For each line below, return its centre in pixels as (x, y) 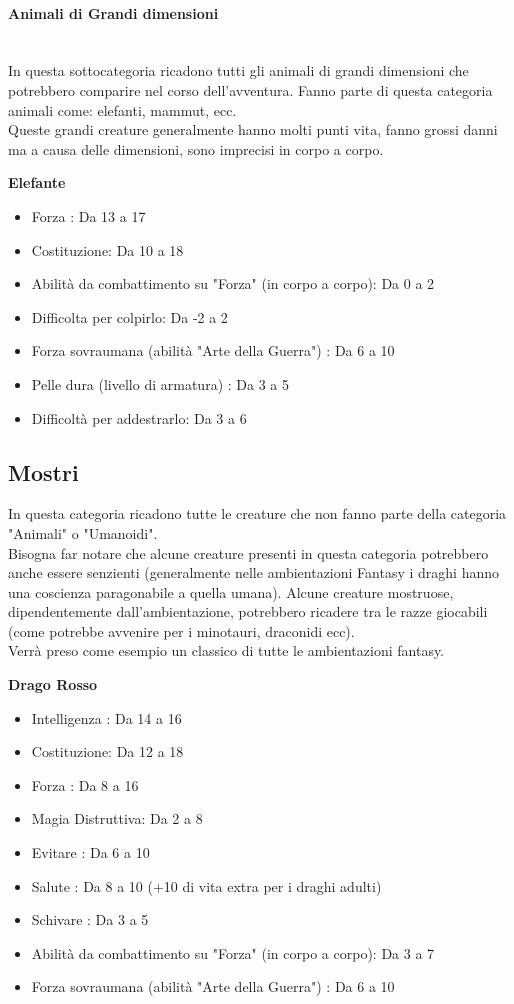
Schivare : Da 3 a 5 (90, 919)
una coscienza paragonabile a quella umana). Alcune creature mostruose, (231, 591)
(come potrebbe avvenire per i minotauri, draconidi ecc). (181, 630)
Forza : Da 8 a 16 (85, 784)
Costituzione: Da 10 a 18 (107, 249)
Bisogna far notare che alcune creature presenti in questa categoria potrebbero (248, 552)
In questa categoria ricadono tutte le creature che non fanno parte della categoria (257, 513)
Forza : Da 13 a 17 (88, 215)
